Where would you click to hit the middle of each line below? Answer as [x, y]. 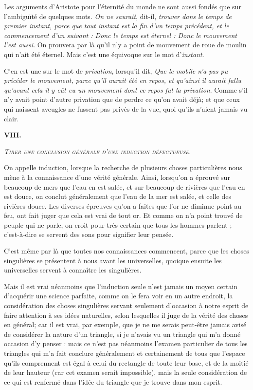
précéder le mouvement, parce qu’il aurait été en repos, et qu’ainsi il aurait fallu [123, 80]
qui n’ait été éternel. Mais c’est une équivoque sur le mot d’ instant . [104, 54]
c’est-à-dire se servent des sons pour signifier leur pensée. [89, 234]
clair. [11, 118]
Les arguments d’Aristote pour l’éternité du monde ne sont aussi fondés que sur [123, 6]
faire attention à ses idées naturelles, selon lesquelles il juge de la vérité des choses [126, 315]
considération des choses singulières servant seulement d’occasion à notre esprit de [126, 305]
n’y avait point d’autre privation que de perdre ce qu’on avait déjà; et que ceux [122, 99]
